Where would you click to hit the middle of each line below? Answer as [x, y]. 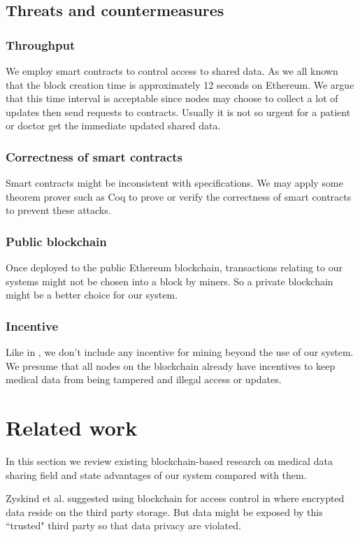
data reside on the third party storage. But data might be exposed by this [164, 511]
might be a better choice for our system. [92, 295]
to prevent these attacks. [58, 210]
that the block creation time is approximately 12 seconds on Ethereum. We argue [180, 84]
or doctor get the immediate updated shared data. [113, 126]
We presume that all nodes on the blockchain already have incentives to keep [171, 365]
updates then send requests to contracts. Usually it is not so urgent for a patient [178, 112]
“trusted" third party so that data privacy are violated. [123, 525]
